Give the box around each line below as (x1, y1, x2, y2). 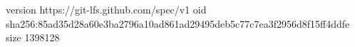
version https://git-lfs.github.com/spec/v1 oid (6, 2, 207, 16)
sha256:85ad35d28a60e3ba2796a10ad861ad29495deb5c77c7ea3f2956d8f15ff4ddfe (6, 16, 350, 31)
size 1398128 (6, 30, 60, 45)
